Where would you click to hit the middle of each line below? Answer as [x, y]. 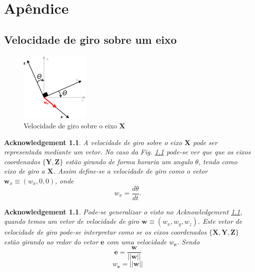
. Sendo [188, 241]
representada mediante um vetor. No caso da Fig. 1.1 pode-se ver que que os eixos [127, 152]
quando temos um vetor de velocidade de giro [72, 221]
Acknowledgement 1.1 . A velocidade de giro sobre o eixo [93, 142]
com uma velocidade [137, 241]
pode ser [205, 142]
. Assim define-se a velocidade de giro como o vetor [130, 171]
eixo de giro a [25, 171]
